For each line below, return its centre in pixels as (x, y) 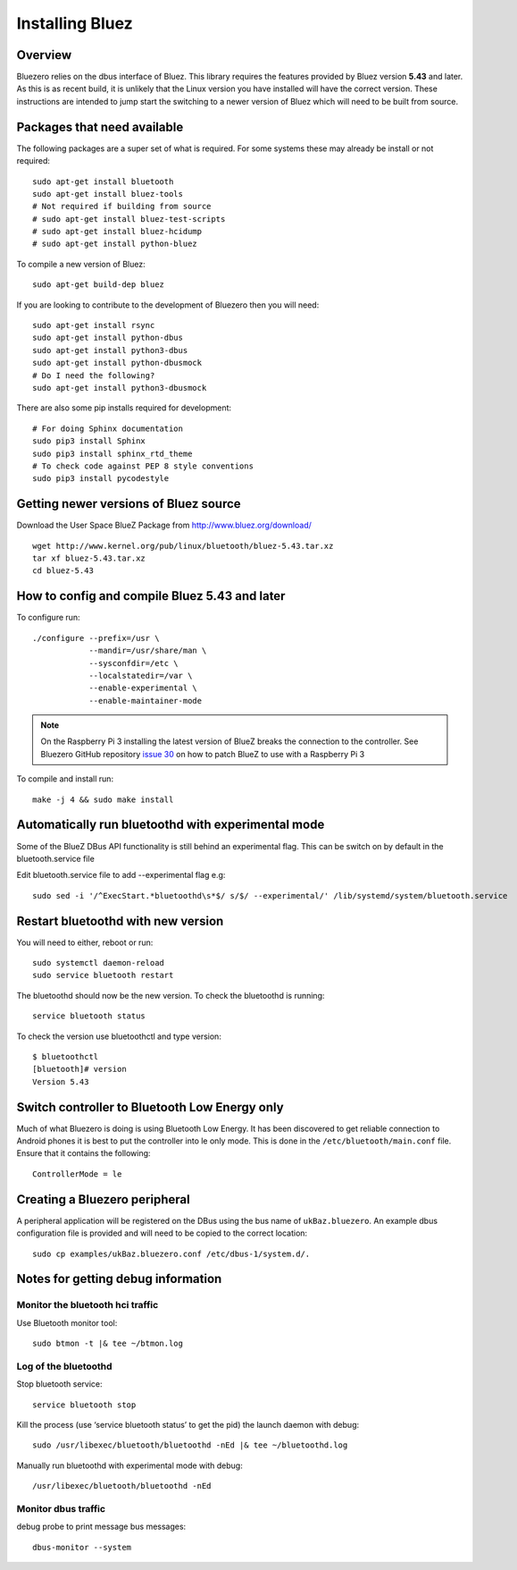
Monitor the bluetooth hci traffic (88, 1305)
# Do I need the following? (94, 375)
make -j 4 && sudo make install (103, 799)
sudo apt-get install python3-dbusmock (120, 388)
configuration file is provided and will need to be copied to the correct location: (162, 1233)
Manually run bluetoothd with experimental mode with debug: (129, 1465)
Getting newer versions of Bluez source (129, 504)
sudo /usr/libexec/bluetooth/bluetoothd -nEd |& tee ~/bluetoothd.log (190, 1445)
